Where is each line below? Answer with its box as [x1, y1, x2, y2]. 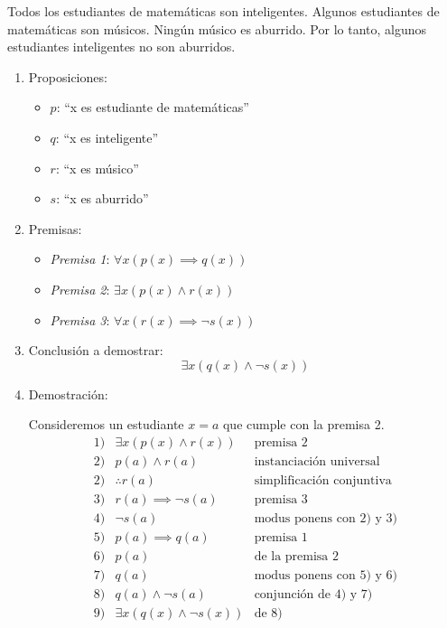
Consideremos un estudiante [28, 415, 184, 434]
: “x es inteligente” [55, 127, 159, 146]
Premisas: [28, 219, 82, 238]
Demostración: [28, 384, 108, 403]
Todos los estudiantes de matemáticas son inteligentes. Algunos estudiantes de [7, 2, 440, 20]
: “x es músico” [55, 158, 139, 177]
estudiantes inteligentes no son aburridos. [7, 37, 236, 56]
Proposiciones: [28, 67, 107, 86]
